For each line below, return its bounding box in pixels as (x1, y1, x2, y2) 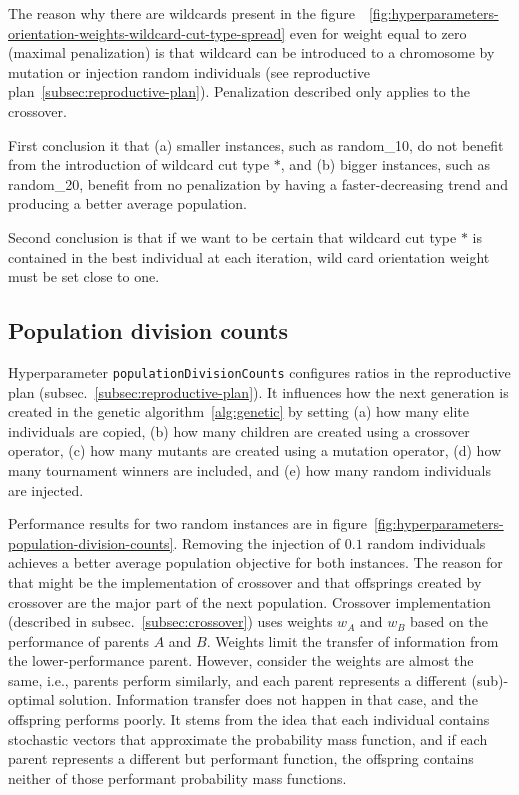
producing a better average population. (8, 193, 247, 214)
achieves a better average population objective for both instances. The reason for (8, 552, 503, 573)
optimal (8, 689, 55, 710)
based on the (410, 611, 488, 632)
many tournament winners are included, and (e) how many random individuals (8, 459, 491, 480)
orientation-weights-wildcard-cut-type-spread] (8, 22, 286, 43)
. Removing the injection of (173, 532, 341, 553)
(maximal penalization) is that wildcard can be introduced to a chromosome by (8, 42, 495, 63)
